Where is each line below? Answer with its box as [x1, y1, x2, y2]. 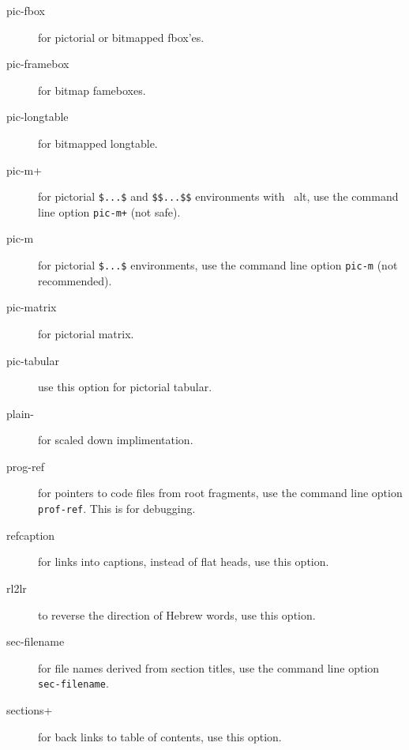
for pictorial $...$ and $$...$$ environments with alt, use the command [38, 188, 399, 205]
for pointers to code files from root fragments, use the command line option [38, 484, 403, 501]
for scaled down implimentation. [38, 432, 193, 448]
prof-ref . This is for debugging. [38, 500, 196, 517]
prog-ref [6, 458, 44, 474]
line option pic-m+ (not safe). [38, 203, 181, 220]
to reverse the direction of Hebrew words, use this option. [38, 606, 316, 623]
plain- [6, 405, 35, 421]
